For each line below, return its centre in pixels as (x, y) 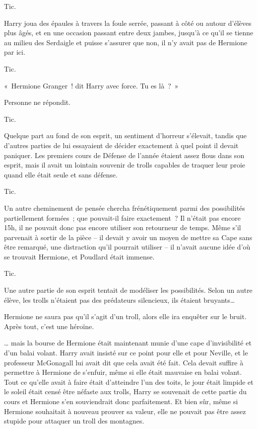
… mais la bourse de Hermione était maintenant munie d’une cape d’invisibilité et (128, 343)
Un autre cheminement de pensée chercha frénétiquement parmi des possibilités (125, 208)
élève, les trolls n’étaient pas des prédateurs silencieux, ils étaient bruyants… (120, 300)
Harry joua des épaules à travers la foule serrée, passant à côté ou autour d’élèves (128, 23)
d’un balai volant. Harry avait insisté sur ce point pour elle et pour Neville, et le (126, 353)
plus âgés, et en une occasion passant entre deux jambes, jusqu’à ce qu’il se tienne (129, 33)
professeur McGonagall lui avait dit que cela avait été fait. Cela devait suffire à (124, 362)
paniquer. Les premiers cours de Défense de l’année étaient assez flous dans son (124, 155)
